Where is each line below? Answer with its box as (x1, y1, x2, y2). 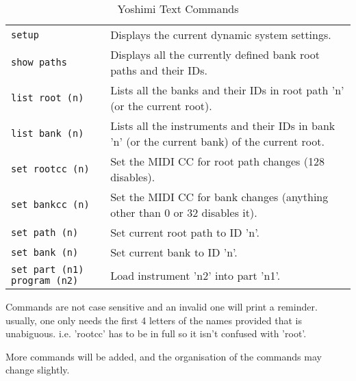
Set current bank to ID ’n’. (110, 244, 238, 260)
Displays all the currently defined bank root (110, 47, 320, 62)
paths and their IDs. (110, 62, 207, 78)
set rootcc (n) (11, 163, 90, 174)
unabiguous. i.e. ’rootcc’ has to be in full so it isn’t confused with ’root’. (5, 326, 307, 341)
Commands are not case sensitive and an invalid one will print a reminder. (5, 300, 318, 313)
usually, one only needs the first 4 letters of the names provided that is (5, 313, 303, 327)
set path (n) (11, 226, 79, 238)
